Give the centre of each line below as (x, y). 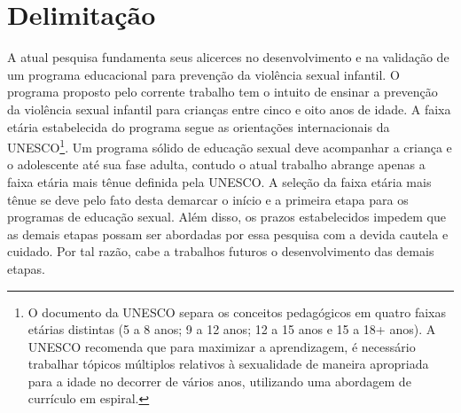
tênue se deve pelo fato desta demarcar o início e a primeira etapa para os (208, 199)
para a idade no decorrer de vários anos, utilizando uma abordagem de (219, 381)
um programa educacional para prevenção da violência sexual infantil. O (203, 74)
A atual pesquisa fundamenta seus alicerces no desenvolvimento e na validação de (228, 57)
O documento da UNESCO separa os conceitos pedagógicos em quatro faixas (237, 312)
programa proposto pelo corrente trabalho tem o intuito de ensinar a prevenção (223, 92)
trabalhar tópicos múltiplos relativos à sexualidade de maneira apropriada (228, 364)
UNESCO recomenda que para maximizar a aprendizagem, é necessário (222, 346)
